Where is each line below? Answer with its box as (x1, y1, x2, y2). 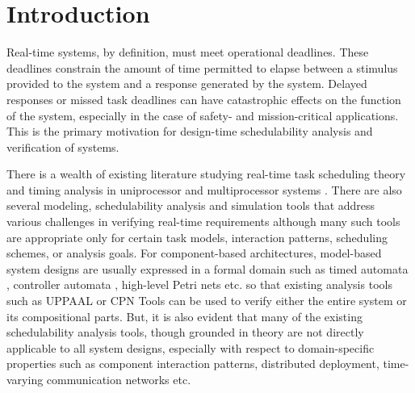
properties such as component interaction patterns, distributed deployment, (6, 355, 379, 372)
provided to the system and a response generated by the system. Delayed (6, 75, 367, 92)
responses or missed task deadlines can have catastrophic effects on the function (6, 90, 401, 107)
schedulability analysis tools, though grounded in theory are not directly (6, 324, 364, 341)
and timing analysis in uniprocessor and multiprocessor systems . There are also (6, 181, 402, 198)
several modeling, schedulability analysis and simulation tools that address (6, 197, 375, 214)
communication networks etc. (46, 371, 191, 387)
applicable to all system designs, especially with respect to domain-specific (6, 339, 375, 356)
